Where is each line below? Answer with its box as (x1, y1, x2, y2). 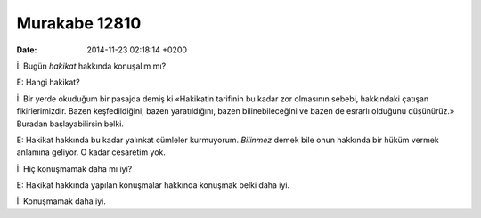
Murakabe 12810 (16, 13, 142, 33)
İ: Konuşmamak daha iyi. (16, 196, 106, 206)
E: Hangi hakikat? (16, 77, 80, 88)
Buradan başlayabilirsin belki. (16, 118, 125, 129)
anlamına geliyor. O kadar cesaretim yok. (16, 147, 167, 157)
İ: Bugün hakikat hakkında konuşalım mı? (16, 61, 167, 71)
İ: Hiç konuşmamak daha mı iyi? (16, 163, 133, 174)
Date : (16, 44, 37, 55)
